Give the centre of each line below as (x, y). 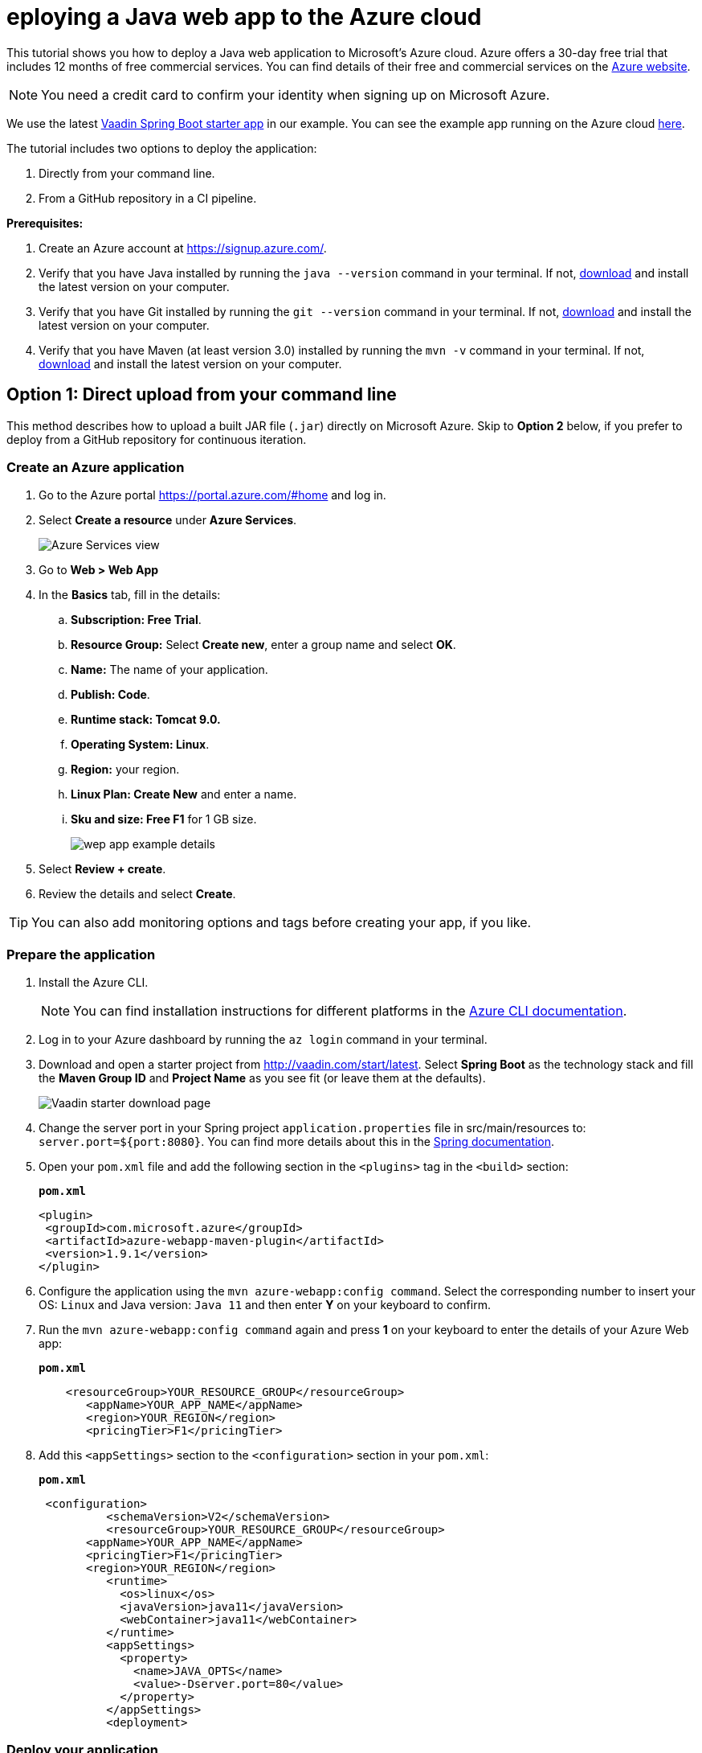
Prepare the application (81, 954)
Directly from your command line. (127, 173)
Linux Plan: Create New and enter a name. (184, 794)
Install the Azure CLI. (94, 983)
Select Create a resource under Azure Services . (168, 520)
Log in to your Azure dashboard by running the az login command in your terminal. (263, 1040)
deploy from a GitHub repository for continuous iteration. (157, 439)
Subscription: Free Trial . (136, 620)
